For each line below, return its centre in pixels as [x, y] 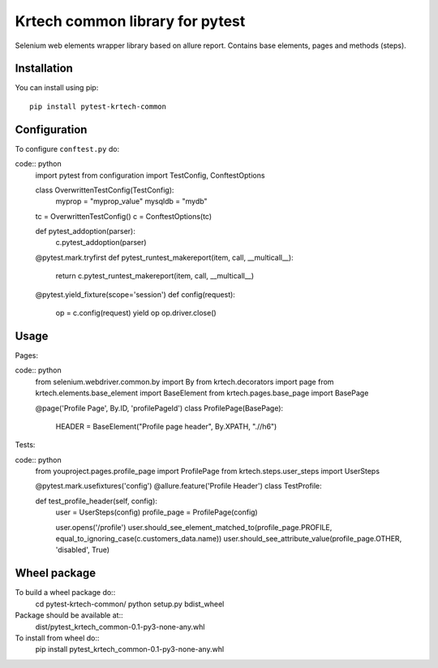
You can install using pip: [57, 88]
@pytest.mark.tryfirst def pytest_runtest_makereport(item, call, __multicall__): [164, 257]
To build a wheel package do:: [65, 593]
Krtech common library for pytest [130, 21]
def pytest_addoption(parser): [85, 231]
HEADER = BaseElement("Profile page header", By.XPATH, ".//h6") [166, 426]
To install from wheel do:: [57, 638]
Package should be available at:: [69, 615]
